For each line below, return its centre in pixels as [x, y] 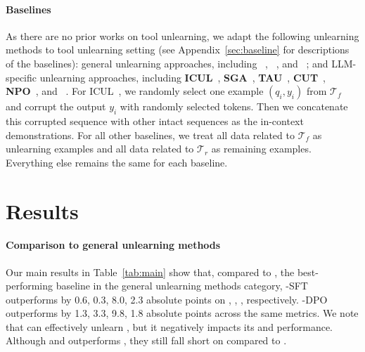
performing [29, 286]
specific [21, 77]
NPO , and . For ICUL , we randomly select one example [135, 91]
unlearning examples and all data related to [100, 149]
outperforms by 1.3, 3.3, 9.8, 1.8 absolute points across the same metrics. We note [182, 313]
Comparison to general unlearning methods [113, 245]
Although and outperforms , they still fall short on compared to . [146, 340]
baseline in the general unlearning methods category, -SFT [182, 286]
